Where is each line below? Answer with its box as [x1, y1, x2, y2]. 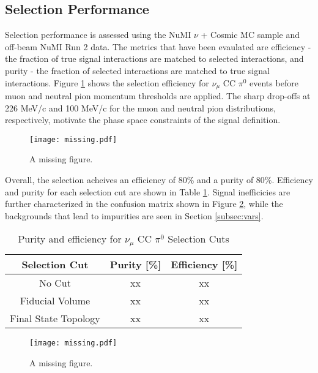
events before [250, 76, 298, 89]
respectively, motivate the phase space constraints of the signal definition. [5, 113, 281, 126]
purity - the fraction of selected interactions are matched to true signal [5, 64, 270, 77]
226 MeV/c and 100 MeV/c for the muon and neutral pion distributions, [5, 101, 276, 114]
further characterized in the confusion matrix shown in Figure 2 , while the [5, 197, 283, 210]
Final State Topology [10, 311, 100, 326]
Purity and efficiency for [18, 232, 122, 246]
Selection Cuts [168, 232, 229, 246]
